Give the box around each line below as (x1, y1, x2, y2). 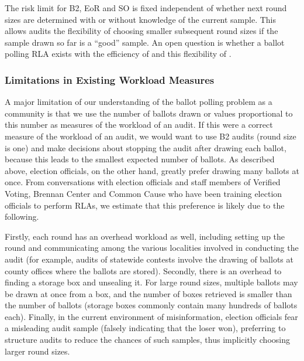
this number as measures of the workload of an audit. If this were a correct (5, 118, 273, 131)
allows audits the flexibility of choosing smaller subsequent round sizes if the (5, 25, 278, 37)
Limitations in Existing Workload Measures (5, 72, 215, 87)
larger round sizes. (5, 345, 70, 357)
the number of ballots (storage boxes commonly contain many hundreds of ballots (5, 299, 298, 311)
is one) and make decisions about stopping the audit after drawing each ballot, (5, 141, 286, 154)
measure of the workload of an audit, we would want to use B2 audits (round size (5, 130, 296, 142)
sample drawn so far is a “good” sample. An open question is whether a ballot (5, 36, 285, 48)
